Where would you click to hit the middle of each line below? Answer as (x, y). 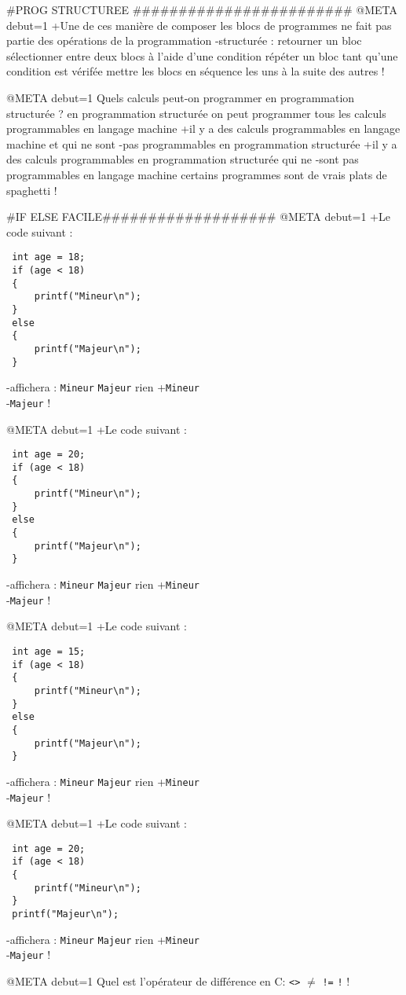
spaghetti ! (32, 190)
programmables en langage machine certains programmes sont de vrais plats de (197, 174)
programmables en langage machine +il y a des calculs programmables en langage (203, 129)
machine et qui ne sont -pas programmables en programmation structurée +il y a (202, 143)
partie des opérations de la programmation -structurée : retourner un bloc (184, 40)
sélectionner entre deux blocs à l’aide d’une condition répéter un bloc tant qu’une (202, 55)
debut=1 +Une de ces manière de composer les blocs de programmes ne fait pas (199, 25)
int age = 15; (49, 651)
